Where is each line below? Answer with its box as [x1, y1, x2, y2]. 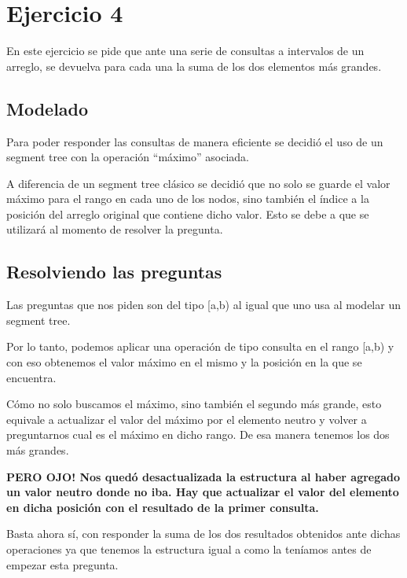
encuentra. [6, 369, 57, 385]
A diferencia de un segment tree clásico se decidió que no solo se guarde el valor [6, 175, 390, 191]
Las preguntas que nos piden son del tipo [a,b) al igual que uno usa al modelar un [6, 296, 401, 313]
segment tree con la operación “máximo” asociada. [6, 149, 249, 165]
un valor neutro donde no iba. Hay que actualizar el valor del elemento [6, 484, 399, 500]
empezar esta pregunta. [6, 556, 119, 572]
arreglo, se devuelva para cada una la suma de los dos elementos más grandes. [6, 57, 382, 74]
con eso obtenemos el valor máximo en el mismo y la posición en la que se [6, 354, 362, 370]
